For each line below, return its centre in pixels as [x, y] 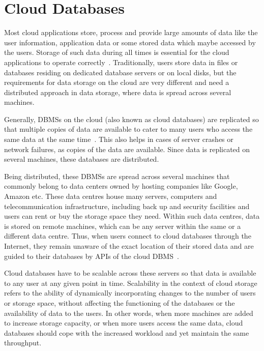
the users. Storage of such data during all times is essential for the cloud [117, 52]
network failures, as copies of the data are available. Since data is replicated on [127, 149]
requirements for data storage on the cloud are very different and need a [117, 82]
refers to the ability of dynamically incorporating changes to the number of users [130, 293]
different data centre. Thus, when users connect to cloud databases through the [128, 236]
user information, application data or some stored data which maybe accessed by [130, 42]
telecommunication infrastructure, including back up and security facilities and [127, 206]
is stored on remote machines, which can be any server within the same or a [123, 226]
